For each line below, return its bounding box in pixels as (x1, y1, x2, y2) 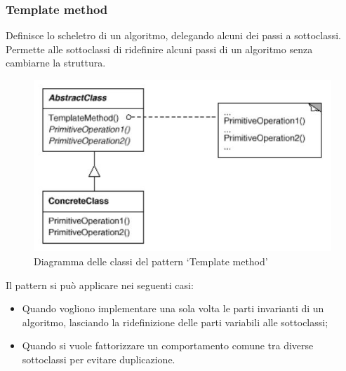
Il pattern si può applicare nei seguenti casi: (6, 277, 194, 292)
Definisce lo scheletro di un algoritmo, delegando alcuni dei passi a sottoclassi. (6, 28, 341, 43)
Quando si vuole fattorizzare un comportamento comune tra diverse (22, 338, 314, 353)
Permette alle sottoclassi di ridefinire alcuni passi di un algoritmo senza (6, 41, 313, 56)
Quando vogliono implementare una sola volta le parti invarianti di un (22, 301, 324, 316)
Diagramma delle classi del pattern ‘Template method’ (34, 253, 268, 268)
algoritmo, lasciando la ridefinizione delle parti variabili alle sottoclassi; (22, 314, 328, 329)
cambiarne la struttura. (6, 55, 106, 70)
